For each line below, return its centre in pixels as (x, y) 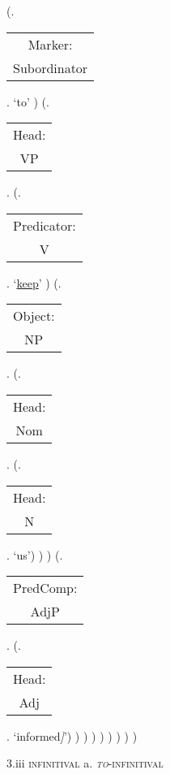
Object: (34, 316)
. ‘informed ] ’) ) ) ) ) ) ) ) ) (72, 735)
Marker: (50, 44)
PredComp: (45, 588)
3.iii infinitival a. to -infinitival (85, 763)
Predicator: (45, 225)
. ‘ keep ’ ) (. (34, 282)
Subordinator (51, 67)
